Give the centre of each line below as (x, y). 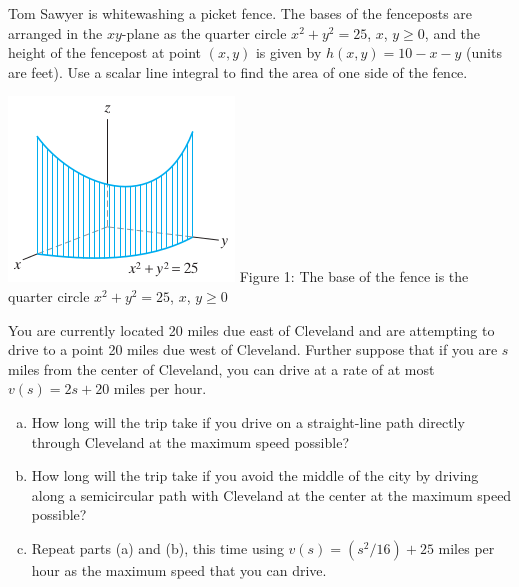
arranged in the (55, 32)
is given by (288, 52)
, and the (452, 32)
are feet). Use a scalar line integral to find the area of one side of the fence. (238, 71)
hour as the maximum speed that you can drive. (179, 569)
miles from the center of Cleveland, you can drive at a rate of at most (221, 368)
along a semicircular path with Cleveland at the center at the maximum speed (271, 494)
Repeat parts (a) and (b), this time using (157, 547)
